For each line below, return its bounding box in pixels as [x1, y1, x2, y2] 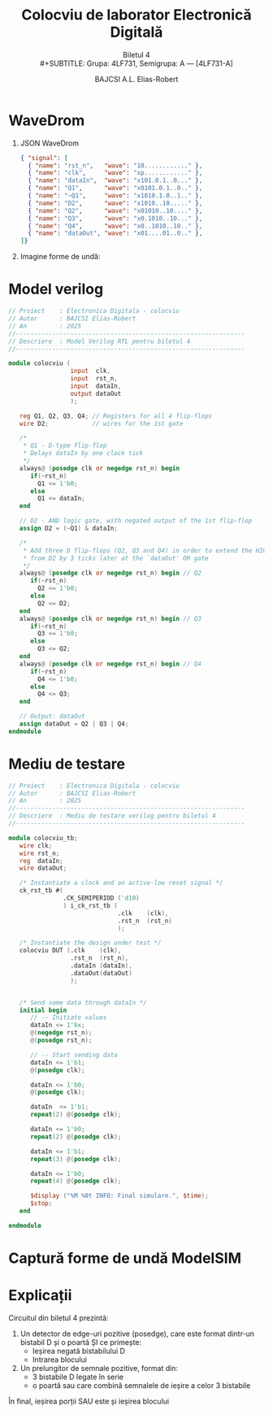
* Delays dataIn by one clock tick [23, 449, 144, 458]
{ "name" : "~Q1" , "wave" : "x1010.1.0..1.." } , [28, 192, 203, 200]
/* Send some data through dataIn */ [19, 998, 148, 1007]
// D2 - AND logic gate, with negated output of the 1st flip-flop [19, 517, 253, 525]
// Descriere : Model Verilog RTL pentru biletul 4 [8, 337, 191, 345]
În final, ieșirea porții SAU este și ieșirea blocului [8, 1396, 169, 1406]
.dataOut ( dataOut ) [70, 969, 132, 977]
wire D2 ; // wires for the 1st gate [19, 419, 184, 427]
